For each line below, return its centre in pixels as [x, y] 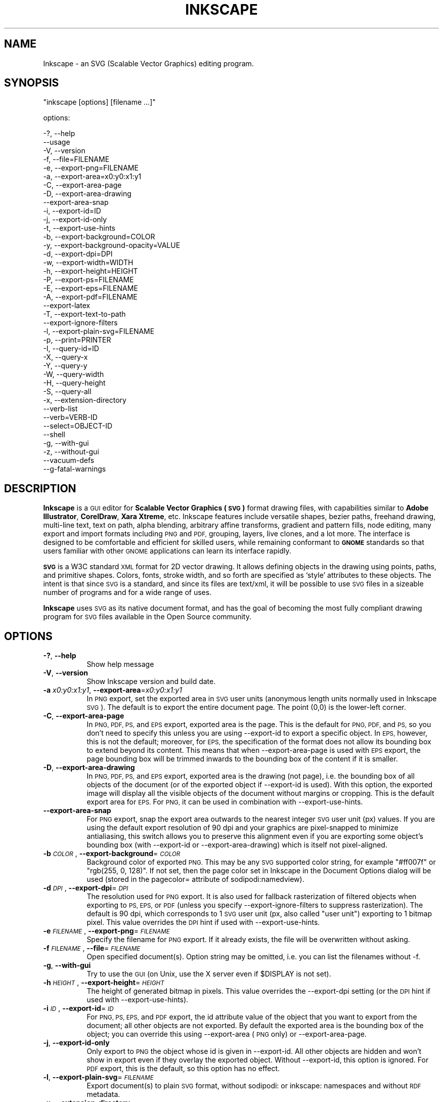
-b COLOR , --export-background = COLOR [112, 854]
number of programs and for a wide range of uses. [127, 592]
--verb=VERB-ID [70, 417]
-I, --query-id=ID [71, 349]
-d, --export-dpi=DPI [78, 254]
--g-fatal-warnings [75, 469]
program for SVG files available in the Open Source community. [147, 617]
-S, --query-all [67, 392]
